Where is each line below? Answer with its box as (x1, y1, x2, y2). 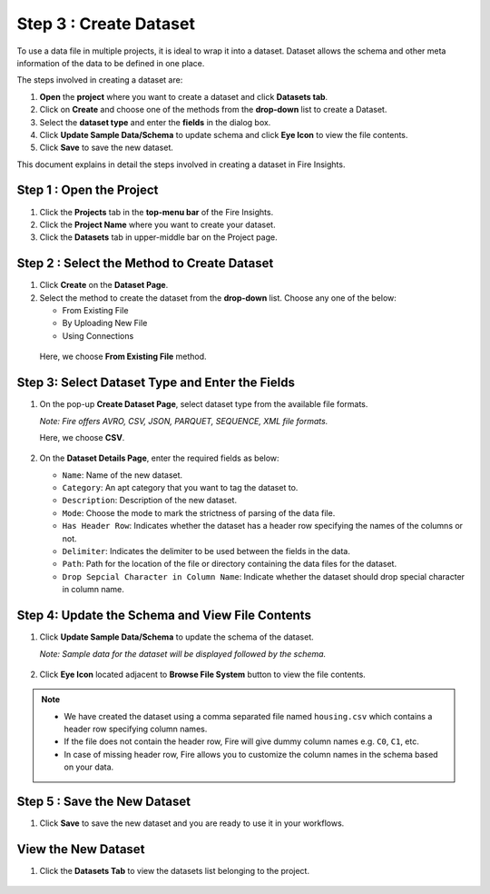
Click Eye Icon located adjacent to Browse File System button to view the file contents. (39, 669, 367, 680)
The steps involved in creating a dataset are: (16, 74, 183, 85)
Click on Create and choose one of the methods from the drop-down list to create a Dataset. (39, 104, 387, 115)
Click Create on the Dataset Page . (39, 280, 169, 291)
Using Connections (62, 330, 134, 341)
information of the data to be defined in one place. (16, 57, 205, 68)
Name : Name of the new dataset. (62, 469, 183, 481)
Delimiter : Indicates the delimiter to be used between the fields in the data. (62, 546, 351, 557)
